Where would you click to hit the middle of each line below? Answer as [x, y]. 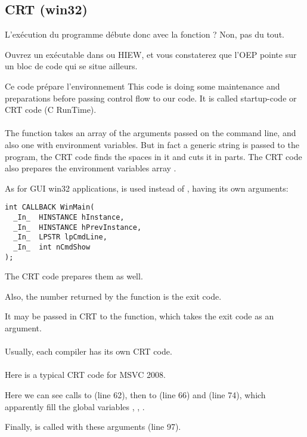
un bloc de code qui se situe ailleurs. [71, 66]
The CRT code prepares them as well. [74, 276]
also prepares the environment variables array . [91, 168]
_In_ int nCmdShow [52, 247]
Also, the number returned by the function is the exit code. [113, 296]
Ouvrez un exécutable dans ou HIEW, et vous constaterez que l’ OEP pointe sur [151, 54]
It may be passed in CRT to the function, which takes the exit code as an [139, 316]
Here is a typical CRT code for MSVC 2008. [85, 375]
